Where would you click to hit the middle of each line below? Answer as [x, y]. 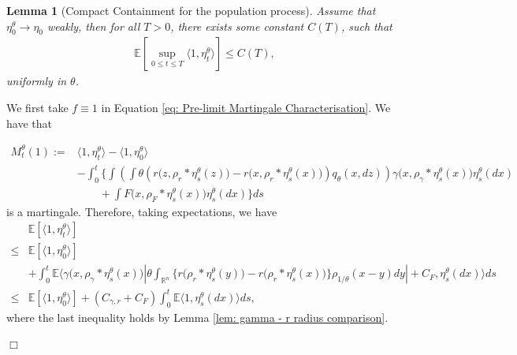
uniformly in [37, 81]
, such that [366, 26]
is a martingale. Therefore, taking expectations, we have [142, 211]
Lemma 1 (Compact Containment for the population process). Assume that [191, 10]
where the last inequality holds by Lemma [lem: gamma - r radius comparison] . [197, 317]
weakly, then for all [94, 26]
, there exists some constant [237, 26]
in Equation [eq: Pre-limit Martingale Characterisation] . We [246, 108]
